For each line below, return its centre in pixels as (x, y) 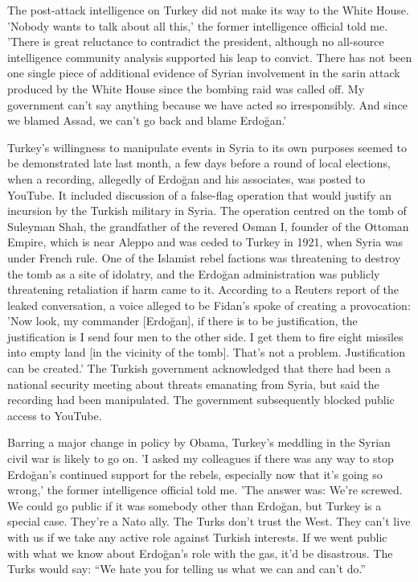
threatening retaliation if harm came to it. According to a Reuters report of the (203, 289)
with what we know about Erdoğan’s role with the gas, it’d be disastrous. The (200, 553)
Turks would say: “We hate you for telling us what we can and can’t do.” (186, 569)
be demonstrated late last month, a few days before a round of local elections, (199, 163)
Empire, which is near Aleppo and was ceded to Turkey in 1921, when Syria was (205, 242)
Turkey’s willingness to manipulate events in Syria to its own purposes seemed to (207, 147)
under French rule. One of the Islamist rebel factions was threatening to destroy (204, 257)
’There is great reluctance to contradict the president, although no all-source (196, 41)
